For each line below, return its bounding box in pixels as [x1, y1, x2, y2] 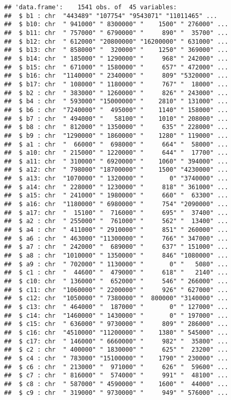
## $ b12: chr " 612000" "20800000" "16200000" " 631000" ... [4, 38, 228, 45]
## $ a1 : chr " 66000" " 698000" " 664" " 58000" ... [4, 140, 228, 148]
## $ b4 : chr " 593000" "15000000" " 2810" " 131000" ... [4, 98, 228, 105]
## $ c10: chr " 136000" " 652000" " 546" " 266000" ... [4, 278, 228, 285]
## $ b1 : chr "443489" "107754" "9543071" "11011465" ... [4, 12, 218, 20]
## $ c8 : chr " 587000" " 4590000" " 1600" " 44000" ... [4, 380, 228, 388]
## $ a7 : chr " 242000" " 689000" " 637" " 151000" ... [4, 243, 228, 251]
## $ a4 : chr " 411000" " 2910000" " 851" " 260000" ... [4, 226, 228, 234]
